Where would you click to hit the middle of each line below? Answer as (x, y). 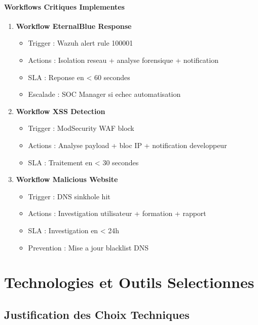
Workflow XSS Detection (61, 111)
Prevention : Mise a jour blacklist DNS (88, 247)
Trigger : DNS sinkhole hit (69, 196)
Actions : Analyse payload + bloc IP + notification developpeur (127, 145)
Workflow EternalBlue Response (74, 26)
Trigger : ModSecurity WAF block (81, 128)
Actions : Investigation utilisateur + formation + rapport (117, 213)
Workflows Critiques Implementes (64, 6)
